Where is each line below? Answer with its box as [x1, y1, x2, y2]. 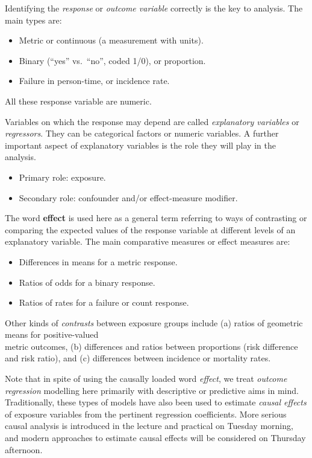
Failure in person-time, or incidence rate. [19, 74, 170, 87]
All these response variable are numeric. [5, 94, 152, 107]
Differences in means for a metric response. [19, 255, 178, 268]
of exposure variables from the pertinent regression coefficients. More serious [5, 407, 287, 420]
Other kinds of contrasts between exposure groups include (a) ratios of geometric [5, 316, 303, 329]
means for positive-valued [5, 328, 99, 341]
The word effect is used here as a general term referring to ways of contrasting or [5, 211, 307, 224]
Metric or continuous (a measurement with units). [19, 34, 204, 47]
